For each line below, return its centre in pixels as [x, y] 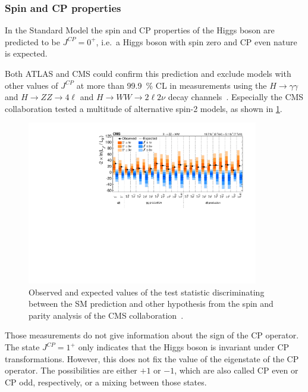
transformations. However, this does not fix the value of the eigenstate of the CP [152, 358]
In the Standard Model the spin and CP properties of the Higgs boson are [140, 30]
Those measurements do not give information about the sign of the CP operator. [152, 335]
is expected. [26, 53]
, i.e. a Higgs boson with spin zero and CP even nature [197, 41]
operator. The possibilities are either [71, 370]
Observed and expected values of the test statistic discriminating [147, 292]
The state [22, 347]
